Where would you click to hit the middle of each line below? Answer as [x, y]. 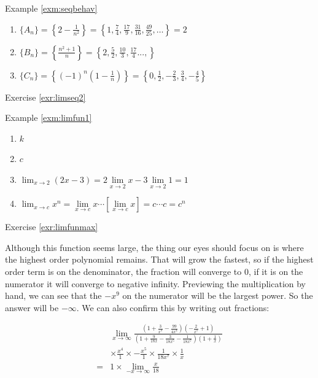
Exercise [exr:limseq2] [45, 97]
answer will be [32, 307]
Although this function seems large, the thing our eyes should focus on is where [154, 247]
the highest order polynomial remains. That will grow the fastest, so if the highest [159, 259]
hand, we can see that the [53, 295]
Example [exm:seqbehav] [51, 8]
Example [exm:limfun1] [48, 118]
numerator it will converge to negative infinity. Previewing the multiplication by [155, 283]
